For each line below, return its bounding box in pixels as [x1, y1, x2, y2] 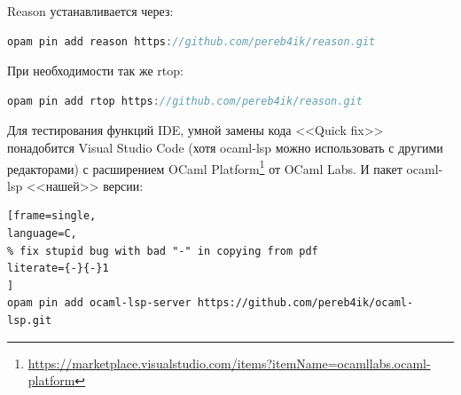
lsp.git [7, 313, 52, 327]
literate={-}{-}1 [7, 262, 109, 275]
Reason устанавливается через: [7, 2, 174, 20]
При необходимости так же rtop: [7, 61, 184, 80]
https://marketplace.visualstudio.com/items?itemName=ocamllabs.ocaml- [27, 353, 431, 372]
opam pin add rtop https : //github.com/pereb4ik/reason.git [7, 94, 363, 107]
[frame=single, [7, 209, 97, 223]
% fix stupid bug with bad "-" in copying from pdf [7, 244, 318, 257]
